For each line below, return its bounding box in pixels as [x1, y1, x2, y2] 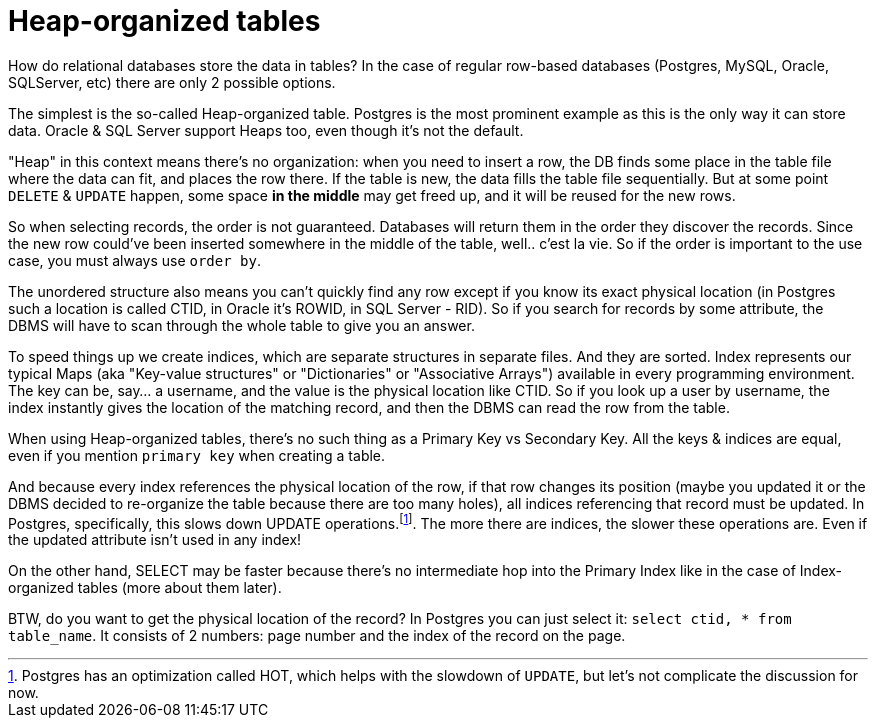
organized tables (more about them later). [8, 579, 282, 597]
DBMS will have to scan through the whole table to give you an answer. [8, 316, 475, 334]
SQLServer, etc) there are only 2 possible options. [8, 73, 336, 91]
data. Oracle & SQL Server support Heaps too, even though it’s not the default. [8, 121, 524, 139]
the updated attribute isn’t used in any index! [8, 531, 302, 549]
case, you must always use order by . [8, 251, 261, 269]
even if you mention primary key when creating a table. [8, 446, 386, 464]
